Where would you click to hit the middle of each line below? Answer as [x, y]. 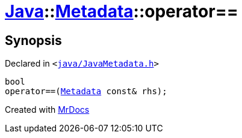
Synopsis [33, 40]
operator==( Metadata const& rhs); [86, 91]
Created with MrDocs [47, 110]
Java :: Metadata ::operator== [122, 11]
